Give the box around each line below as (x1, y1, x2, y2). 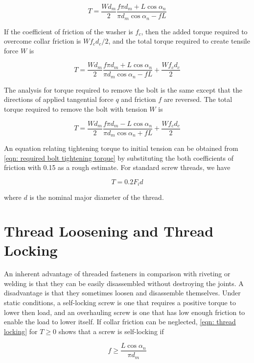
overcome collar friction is (4, 36, 81, 46)
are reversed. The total (163, 94, 232, 104)
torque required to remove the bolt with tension (4, 104, 147, 114)
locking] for (4, 326, 38, 336)
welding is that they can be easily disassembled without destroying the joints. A (4, 278, 244, 288)
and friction (121, 94, 156, 104)
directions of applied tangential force (4, 94, 114, 104)
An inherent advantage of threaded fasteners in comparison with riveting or (4, 268, 231, 279)
